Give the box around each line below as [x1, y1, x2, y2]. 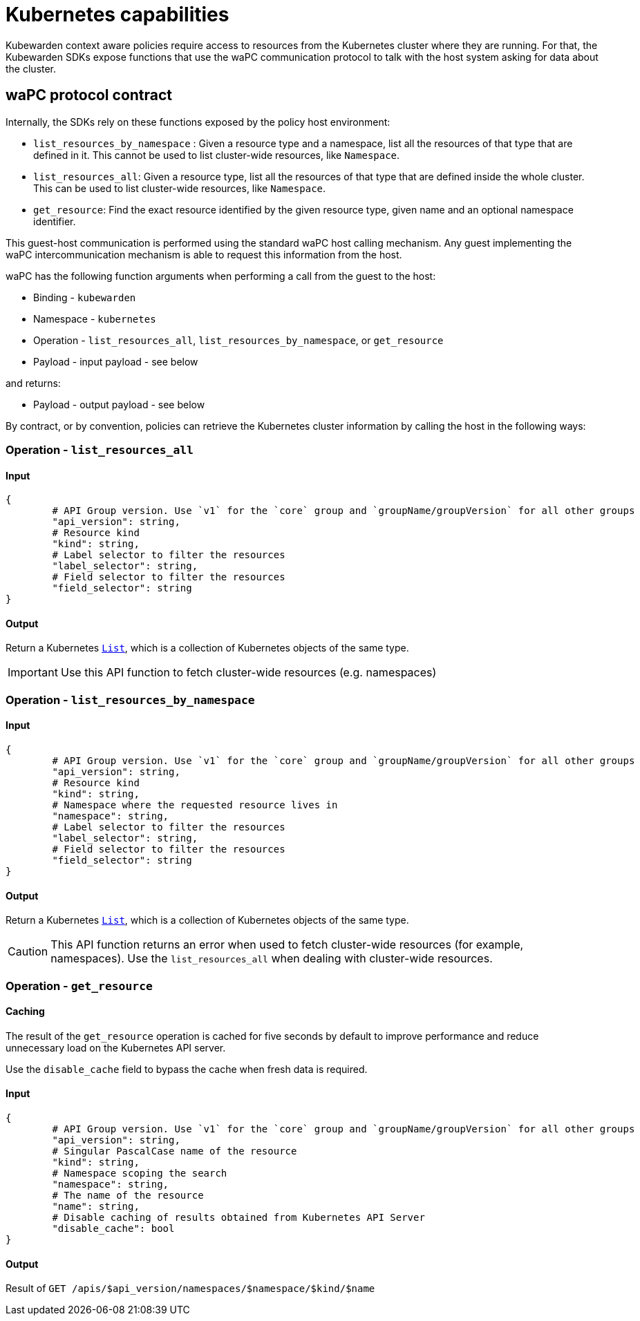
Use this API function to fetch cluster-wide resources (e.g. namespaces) [60, 665, 437, 680]
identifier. [33, 215, 76, 227]
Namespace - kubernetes [33, 312, 156, 325]
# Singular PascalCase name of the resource [52, 1146, 297, 1157]
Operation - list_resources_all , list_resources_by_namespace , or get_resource [33, 334, 444, 346]
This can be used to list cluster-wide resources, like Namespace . [33, 182, 326, 194]
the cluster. [6, 62, 57, 75]
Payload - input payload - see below [33, 355, 198, 368]
